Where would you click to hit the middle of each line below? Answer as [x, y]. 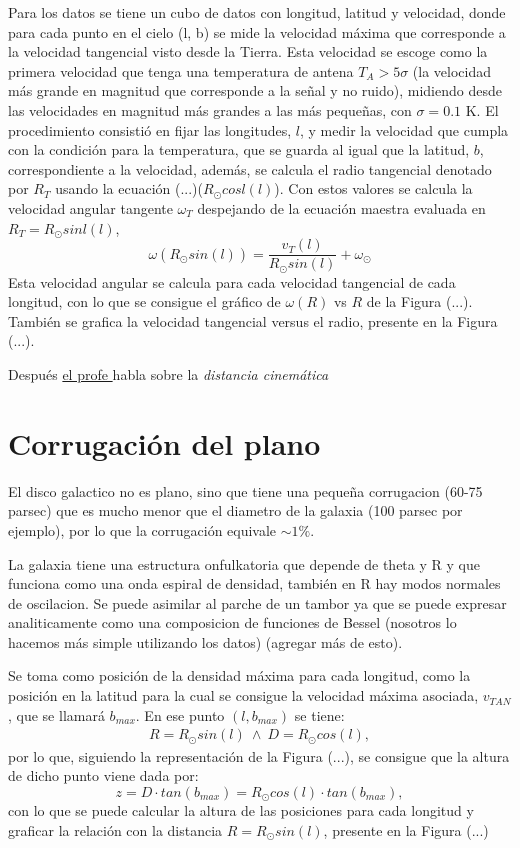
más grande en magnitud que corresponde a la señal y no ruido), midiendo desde [255, 90]
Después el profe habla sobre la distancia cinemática [168, 374]
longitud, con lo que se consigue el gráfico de [144, 301]
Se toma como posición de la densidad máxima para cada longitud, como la [239, 675]
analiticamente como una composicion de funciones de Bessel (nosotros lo [232, 622]
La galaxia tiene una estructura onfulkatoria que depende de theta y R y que [244, 563]
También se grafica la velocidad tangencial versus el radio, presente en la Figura [253, 320]
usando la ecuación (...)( [129, 188]
